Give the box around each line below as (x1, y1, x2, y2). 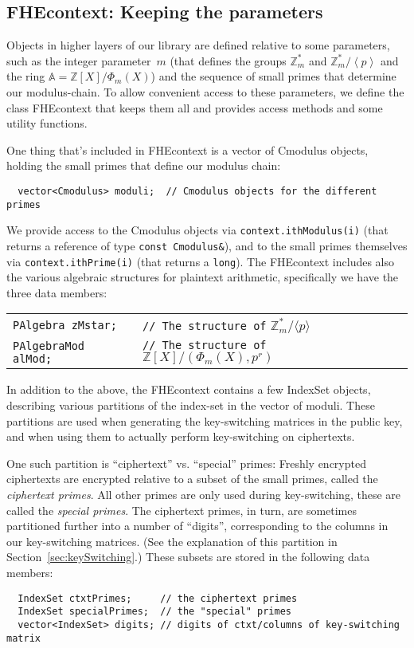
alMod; (13, 351, 53, 365)
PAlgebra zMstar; (13, 318, 117, 332)
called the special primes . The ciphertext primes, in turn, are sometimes (6, 501, 357, 518)
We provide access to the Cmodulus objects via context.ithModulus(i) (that (6, 222, 389, 238)
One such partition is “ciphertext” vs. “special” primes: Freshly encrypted (6, 454, 366, 471)
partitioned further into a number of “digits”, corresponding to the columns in (6, 517, 389, 534)
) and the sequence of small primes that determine (150, 68, 396, 84)
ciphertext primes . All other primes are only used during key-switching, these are (6, 485, 401, 502)
